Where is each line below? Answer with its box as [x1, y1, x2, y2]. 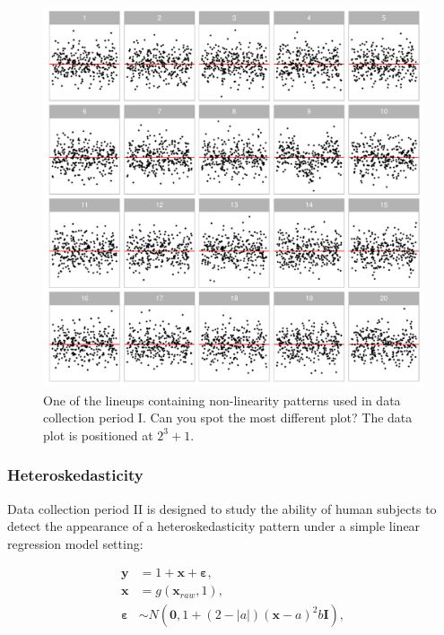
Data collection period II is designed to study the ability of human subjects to [7, 499, 437, 518]
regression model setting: [7, 534, 144, 552]
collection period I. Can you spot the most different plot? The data [43, 408, 413, 427]
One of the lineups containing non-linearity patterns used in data [43, 390, 401, 409]
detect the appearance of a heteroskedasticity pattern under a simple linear [7, 517, 421, 535]
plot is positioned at [43, 425, 153, 444]
